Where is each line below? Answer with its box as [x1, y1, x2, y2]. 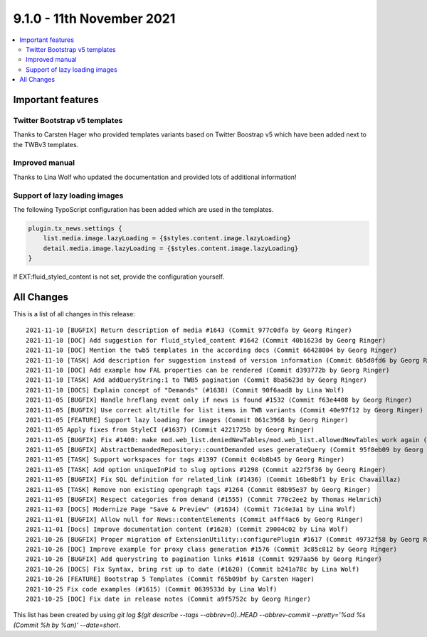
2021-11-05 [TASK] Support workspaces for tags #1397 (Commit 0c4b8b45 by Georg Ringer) [26, 456, 345, 464]
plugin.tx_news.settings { [28, 224, 122, 232]
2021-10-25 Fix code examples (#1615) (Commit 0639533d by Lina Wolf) [26, 585, 278, 593]
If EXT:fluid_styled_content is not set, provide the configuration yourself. [13, 272, 225, 281]
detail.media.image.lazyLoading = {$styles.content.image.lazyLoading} [43, 244, 299, 252]
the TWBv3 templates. [13, 140, 79, 149]
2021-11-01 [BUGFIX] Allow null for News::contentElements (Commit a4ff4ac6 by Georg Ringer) [26, 515, 364, 523]
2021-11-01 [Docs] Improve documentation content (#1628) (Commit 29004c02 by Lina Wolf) [26, 525, 349, 533]
